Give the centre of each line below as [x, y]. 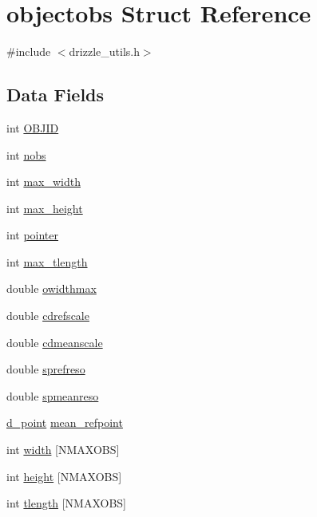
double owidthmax [52, 288]
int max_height [45, 208]
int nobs [26, 154]
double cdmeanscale [55, 342]
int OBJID [33, 127]
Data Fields [55, 95]
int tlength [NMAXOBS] [66, 503]
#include [29, 51]
